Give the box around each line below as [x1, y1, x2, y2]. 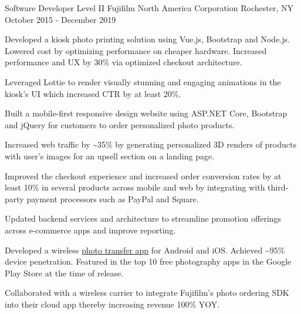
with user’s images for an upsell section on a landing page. [5, 149, 215, 162]
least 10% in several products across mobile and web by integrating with [5, 181, 265, 193]
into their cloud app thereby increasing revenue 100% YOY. [5, 298, 220, 310]
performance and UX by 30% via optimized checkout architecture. [5, 56, 242, 68]
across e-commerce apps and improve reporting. [5, 223, 176, 236]
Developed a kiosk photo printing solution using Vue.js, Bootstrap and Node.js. [5, 33, 290, 45]
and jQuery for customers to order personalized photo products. [5, 118, 235, 131]
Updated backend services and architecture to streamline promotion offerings [5, 212, 282, 225]
